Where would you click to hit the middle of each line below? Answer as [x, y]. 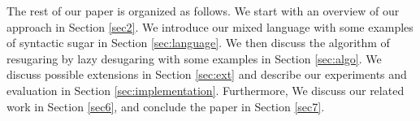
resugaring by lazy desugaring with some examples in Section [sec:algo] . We [194, 58]
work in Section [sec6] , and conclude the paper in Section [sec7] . [166, 106]
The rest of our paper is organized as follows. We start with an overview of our [203, 11]
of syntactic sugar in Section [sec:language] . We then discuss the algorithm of [198, 43]
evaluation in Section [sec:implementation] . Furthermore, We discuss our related [206, 90]
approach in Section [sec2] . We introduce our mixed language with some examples [210, 26]
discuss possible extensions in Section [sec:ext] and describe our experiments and [207, 74]
